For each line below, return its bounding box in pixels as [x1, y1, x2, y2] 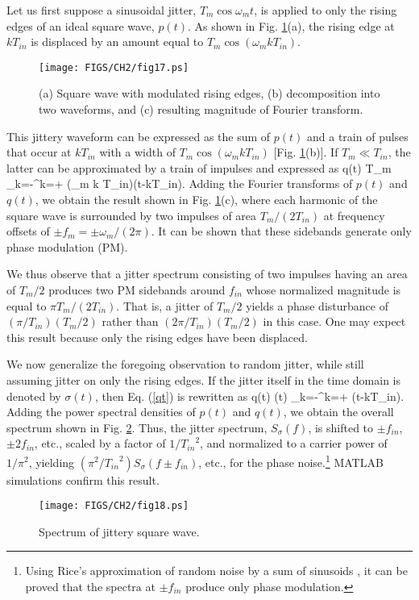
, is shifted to [308, 419, 374, 435]
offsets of [6, 223, 50, 240]
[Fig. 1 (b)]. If [273, 144, 338, 160]
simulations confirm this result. [6, 471, 160, 488]
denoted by [6, 387, 61, 404]
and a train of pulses [307, 127, 409, 144]
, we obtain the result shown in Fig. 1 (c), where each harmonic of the [35, 191, 378, 207]
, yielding [28, 453, 75, 470]
